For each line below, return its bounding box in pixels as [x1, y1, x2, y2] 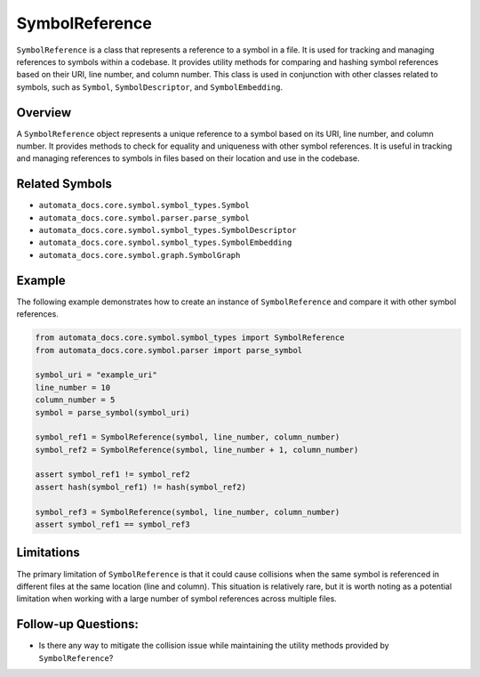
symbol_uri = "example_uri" [35, 370, 157, 380]
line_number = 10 [35, 383, 111, 392]
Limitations [16, 545, 80, 560]
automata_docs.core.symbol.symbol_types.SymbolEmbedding [38, 238, 292, 248]
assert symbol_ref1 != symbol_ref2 [35, 470, 190, 480]
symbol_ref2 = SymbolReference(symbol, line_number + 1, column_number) [35, 445, 359, 455]
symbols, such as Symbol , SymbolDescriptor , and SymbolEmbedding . [16, 81, 284, 93]
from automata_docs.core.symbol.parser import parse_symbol [35, 345, 303, 355]
